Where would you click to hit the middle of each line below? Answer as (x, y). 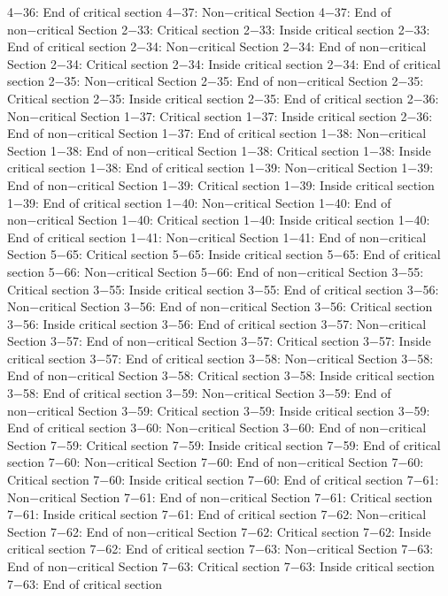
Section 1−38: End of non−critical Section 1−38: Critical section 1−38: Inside (219, 150)
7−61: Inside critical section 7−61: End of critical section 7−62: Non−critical (217, 514)
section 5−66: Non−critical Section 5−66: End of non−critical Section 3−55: (216, 271)
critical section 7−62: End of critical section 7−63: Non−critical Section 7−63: (220, 549)
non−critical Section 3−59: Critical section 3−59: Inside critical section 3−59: (219, 410)
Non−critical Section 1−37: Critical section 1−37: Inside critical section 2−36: (220, 115)
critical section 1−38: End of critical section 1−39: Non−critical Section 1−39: (220, 168)
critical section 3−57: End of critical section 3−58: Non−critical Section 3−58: (220, 358)
